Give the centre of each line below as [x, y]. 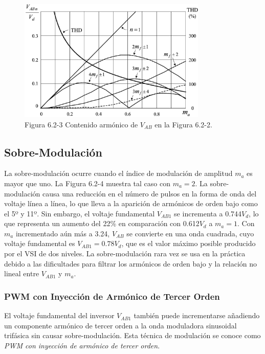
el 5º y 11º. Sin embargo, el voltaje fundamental [80, 213]
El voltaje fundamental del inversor [59, 315]
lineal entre [22, 273]
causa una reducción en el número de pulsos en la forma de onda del [150, 193]
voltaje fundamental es [40, 243]
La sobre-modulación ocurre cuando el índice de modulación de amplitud [118, 173]
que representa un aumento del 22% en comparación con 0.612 [102, 223]
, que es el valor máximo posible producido [189, 243]
